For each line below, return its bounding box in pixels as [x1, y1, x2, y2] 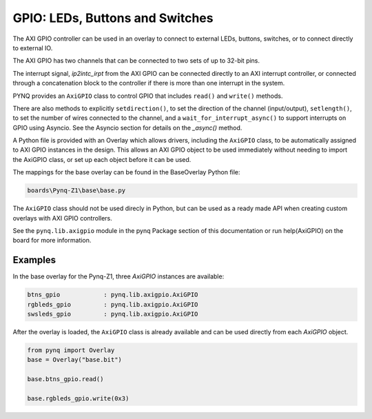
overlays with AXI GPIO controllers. [12, 214, 113, 222]
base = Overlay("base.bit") [27, 356, 122, 364]
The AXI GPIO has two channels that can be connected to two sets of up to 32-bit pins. [12, 57, 260, 65]
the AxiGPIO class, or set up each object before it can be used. [12, 155, 192, 163]
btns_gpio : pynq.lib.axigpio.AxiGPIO [27, 291, 198, 299]
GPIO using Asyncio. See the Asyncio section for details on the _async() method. [12, 123, 242, 132]
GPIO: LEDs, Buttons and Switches [12, 10, 214, 25]
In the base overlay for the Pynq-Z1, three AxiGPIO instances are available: [12, 272, 225, 280]
